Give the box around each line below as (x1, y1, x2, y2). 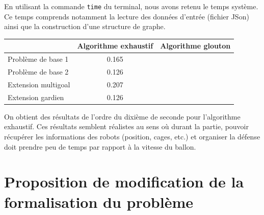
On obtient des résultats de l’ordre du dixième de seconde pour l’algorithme (4, 111, 241, 122)
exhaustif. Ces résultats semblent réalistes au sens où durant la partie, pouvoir (4, 121, 249, 132)
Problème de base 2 (8, 66, 69, 77)
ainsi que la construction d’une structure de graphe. (4, 21, 166, 32)
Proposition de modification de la (4, 171, 244, 192)
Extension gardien (8, 91, 64, 102)
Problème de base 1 (8, 54, 69, 64)
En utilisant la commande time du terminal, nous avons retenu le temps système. (4, 1, 258, 11)
